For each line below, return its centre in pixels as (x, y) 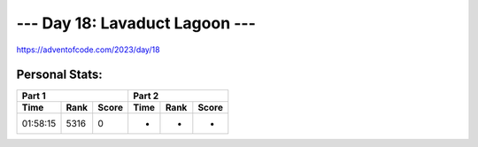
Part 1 (34, 96)
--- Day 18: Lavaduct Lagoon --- (136, 23)
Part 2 (146, 96)
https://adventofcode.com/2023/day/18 (88, 50)
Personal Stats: (60, 75)
